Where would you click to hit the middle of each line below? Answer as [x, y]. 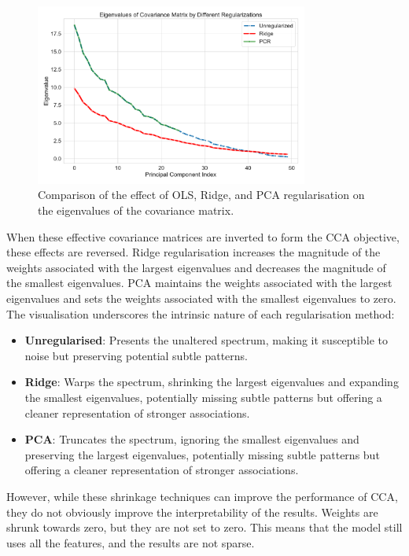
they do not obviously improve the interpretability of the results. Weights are [192, 512]
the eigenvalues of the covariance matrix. [136, 210]
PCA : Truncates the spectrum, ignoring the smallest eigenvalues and [192, 439]
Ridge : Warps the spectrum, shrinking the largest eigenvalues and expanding [212, 382]
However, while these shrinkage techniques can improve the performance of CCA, [202, 496]
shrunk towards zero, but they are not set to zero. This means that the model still [204, 527]
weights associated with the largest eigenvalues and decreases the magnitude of [196, 267]
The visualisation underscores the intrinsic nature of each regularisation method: [201, 313]
